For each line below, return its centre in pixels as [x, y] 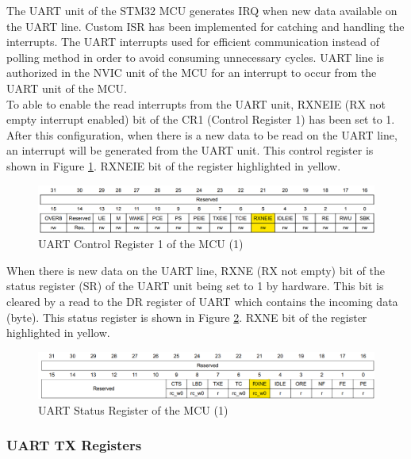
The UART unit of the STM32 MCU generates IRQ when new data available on [202, 10]
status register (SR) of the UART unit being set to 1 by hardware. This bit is [195, 286]
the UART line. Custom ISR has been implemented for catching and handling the [205, 26]
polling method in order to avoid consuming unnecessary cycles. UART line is [195, 57]
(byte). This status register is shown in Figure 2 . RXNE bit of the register [187, 317]
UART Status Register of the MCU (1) [133, 409]
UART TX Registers [74, 445]
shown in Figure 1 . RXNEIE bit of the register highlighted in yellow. [174, 165]
